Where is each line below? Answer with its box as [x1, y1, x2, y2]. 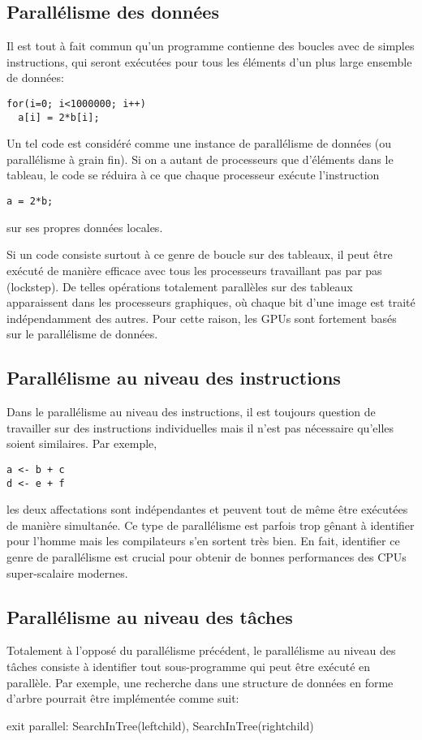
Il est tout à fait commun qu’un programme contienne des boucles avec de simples [6, 37, 415, 54]
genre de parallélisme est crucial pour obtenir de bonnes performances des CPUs [6, 548, 407, 565]
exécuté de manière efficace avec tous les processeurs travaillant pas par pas [6, 261, 382, 278]
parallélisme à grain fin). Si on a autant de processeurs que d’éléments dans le [6, 150, 394, 167]
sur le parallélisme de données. [6, 325, 158, 342]
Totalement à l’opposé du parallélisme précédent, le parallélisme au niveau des [6, 642, 396, 659]
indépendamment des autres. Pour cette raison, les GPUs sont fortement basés [6, 309, 397, 326]
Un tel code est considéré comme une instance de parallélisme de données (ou [6, 135, 392, 152]
